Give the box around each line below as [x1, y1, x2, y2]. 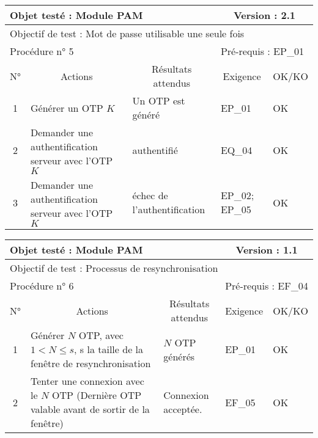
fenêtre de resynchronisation [31, 356, 151, 370]
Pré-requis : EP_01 [220, 44, 304, 58]
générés [163, 349, 195, 363]
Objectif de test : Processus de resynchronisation [10, 261, 218, 275]
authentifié [132, 142, 178, 157]
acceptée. [163, 402, 202, 416]
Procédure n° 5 [10, 44, 74, 58]
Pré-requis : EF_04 [225, 279, 308, 293]
